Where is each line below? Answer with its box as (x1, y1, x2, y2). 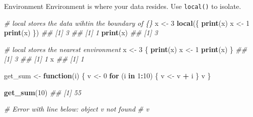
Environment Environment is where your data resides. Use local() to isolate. (4, 1, 241, 11)
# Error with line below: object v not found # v (4, 104, 149, 114)
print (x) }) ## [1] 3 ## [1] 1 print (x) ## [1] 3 (4, 27, 158, 38)
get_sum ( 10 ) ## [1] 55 (4, 87, 82, 97)
